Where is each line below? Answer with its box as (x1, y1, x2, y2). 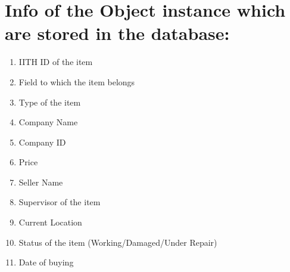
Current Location (18, 216, 82, 228)
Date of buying (18, 256, 74, 268)
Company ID (18, 135, 66, 148)
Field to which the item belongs (18, 75, 135, 88)
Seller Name (18, 175, 63, 188)
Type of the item (18, 95, 81, 108)
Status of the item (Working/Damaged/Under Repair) (18, 236, 217, 248)
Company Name (18, 116, 78, 128)
